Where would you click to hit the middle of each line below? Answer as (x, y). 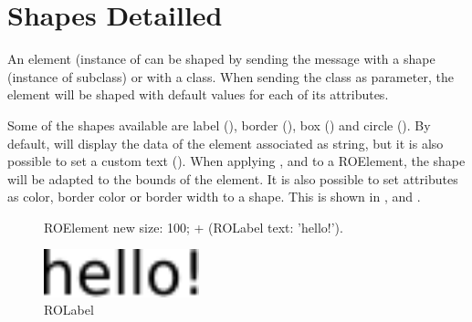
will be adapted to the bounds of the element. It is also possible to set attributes (233, 178)
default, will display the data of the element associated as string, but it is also (226, 143)
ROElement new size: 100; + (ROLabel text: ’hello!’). (194, 227)
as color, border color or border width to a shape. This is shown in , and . (214, 197)
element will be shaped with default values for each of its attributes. (198, 94)
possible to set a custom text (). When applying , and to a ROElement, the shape (236, 161)
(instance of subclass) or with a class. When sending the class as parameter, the (231, 76)
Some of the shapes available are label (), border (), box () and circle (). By (219, 125)
